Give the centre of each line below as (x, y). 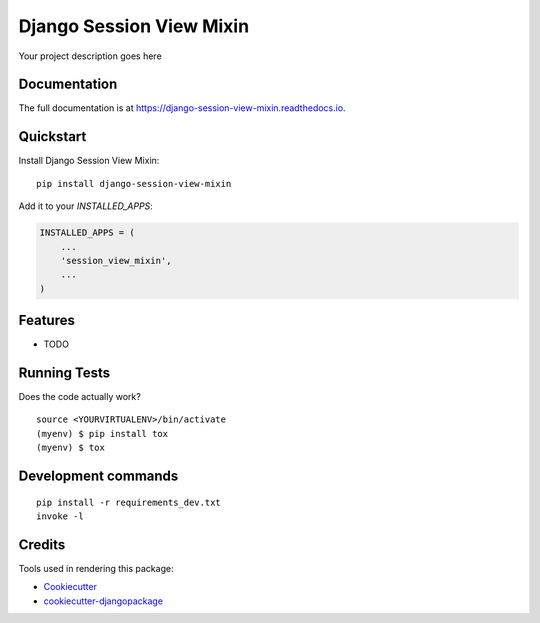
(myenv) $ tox (70, 448)
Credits (42, 544)
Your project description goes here (90, 56)
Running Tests (64, 373)
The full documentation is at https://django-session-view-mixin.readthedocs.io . (182, 108)
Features (46, 320)
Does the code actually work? (80, 397)
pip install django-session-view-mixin (134, 183)
